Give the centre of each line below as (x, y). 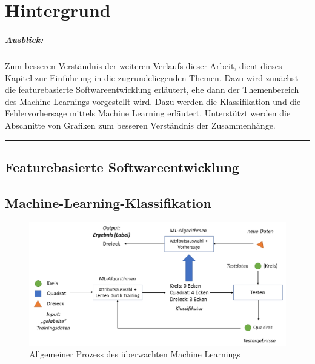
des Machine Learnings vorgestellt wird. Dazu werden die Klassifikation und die (153, 101)
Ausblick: (24, 39)
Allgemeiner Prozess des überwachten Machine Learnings (135, 354)
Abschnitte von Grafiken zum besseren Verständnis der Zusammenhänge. (140, 125)
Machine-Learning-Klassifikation (108, 202)
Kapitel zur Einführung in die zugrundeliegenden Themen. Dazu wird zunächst (152, 77)
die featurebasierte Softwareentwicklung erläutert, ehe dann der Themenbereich (152, 89)
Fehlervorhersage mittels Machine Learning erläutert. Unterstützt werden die (148, 113)
